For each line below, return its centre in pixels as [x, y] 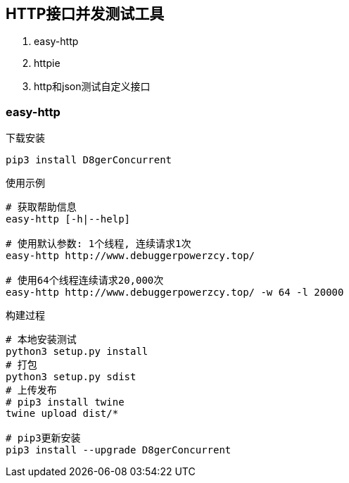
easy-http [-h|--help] [68, 219]
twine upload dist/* [62, 414]
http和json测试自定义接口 [92, 87]
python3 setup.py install [77, 352]
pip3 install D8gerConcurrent [89, 160]
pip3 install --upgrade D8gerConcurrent [119, 450]
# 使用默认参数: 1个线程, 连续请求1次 [99, 244]
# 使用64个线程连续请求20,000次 [85, 281]
